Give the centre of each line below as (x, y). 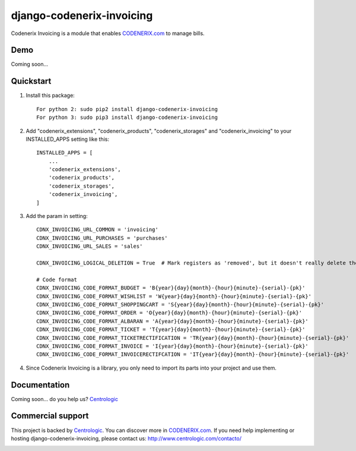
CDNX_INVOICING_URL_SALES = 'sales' (90, 246)
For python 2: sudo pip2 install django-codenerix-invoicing (127, 109)
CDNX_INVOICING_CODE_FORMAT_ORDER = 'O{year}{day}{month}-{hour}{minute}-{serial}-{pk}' (169, 313)
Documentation (40, 385)
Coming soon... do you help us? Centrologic (65, 399)
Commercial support (50, 416)
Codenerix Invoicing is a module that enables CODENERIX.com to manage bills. (108, 33)
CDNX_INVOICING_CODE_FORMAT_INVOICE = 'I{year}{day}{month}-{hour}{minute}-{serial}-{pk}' (172, 346)
